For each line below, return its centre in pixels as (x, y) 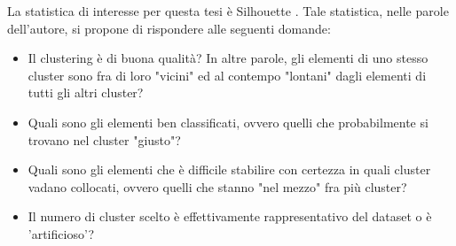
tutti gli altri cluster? (86, 92)
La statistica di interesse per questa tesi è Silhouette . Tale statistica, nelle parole (228, 11)
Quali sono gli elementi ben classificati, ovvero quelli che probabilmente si (228, 122)
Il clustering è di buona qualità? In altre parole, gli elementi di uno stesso (228, 58)
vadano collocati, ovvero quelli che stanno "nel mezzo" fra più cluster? (217, 186)
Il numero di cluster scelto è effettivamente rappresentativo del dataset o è (230, 216)
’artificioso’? (61, 233)
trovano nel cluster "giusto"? (104, 139)
